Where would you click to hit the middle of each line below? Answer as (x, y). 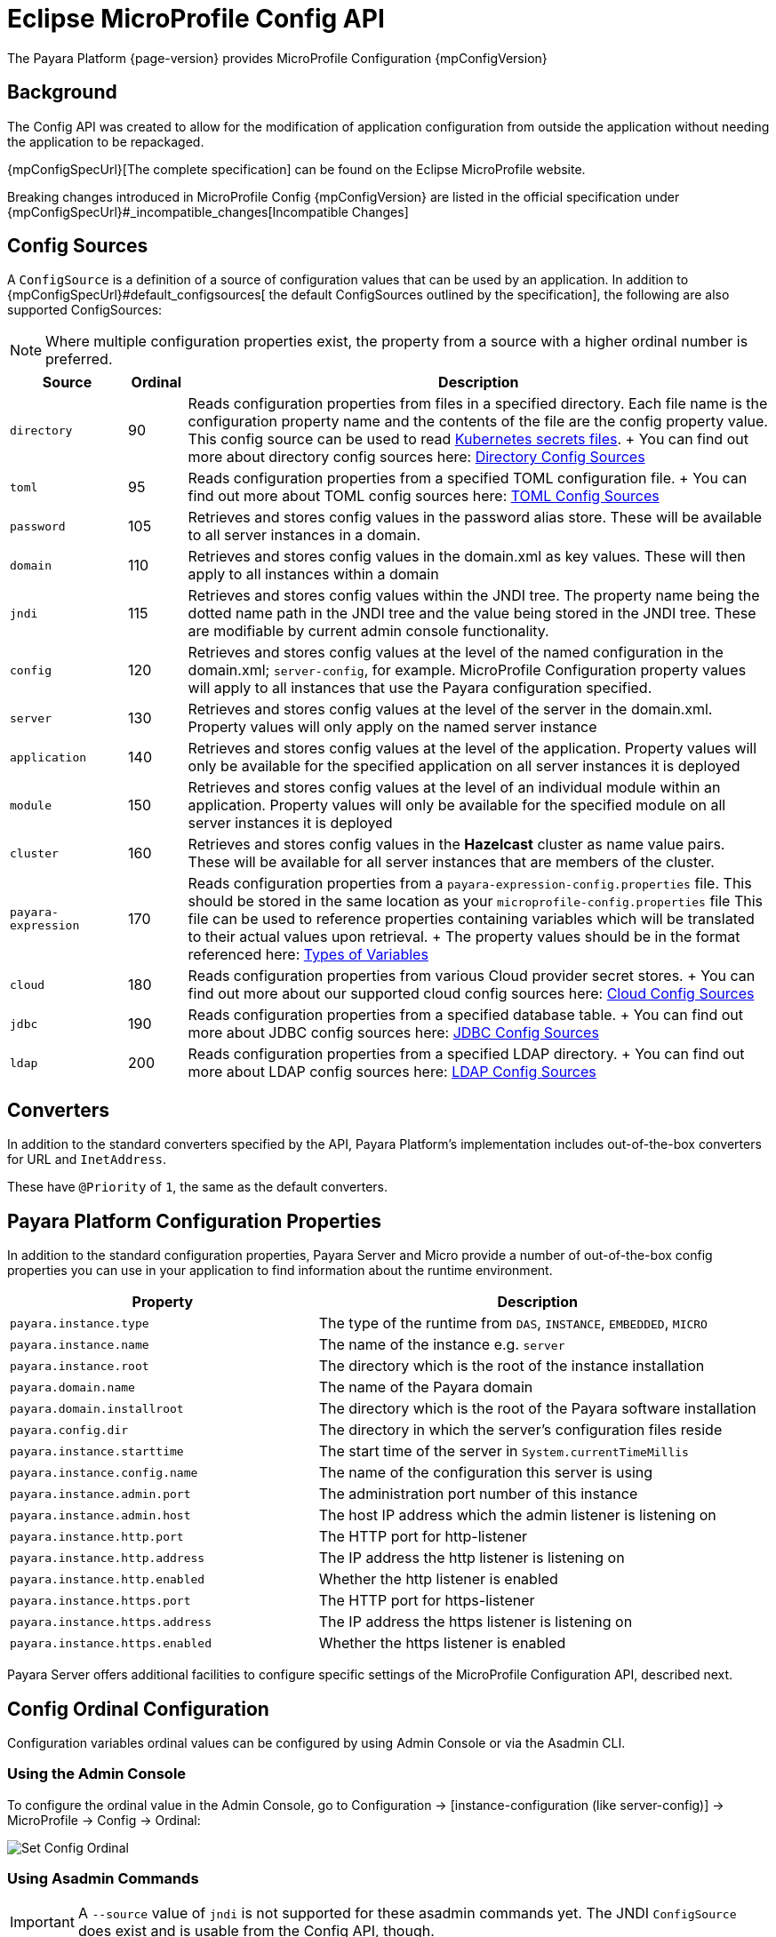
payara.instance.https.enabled (111, 1643)
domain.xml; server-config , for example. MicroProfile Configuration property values (467, 670)
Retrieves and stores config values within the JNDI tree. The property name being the (474, 596)
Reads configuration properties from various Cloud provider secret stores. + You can (472, 976)
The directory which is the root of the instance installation (512, 1366)
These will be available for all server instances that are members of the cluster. (451, 862)
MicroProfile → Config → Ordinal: (104, 1820)
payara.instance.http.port (97, 1536)
